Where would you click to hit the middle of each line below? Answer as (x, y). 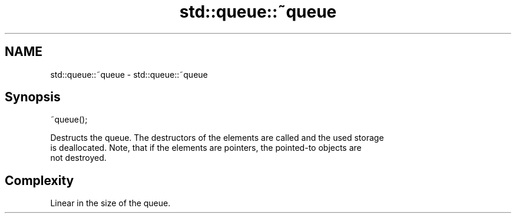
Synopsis (33, 97)
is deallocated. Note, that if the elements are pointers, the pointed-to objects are (206, 148)
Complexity (39, 180)
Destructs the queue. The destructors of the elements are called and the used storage (217, 138)
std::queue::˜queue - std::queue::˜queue (129, 74)
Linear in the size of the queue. (110, 203)
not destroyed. (78, 158)
